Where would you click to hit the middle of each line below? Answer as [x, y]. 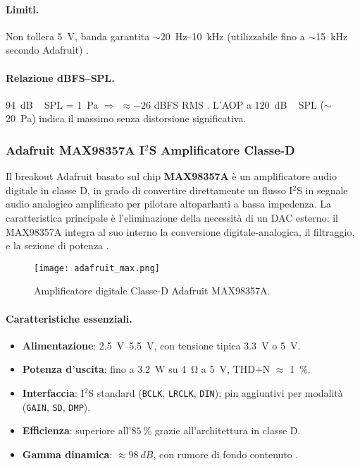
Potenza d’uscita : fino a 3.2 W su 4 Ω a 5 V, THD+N [146, 369]
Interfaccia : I [53, 392]
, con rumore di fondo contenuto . [226, 454]
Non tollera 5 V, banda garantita [78, 36]
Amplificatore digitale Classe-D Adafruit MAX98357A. [152, 291]
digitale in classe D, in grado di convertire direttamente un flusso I [149, 190]
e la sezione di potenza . [57, 245]
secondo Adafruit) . [47, 50]
